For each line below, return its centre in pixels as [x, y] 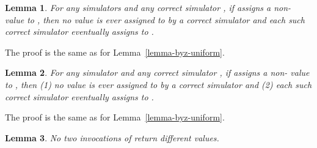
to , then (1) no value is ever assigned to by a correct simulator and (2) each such [158, 84]
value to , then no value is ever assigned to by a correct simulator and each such [155, 19]
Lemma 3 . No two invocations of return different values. [112, 137]
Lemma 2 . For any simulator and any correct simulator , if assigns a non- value [157, 72]
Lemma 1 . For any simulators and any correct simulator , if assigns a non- [148, 7]
